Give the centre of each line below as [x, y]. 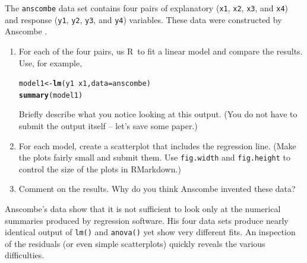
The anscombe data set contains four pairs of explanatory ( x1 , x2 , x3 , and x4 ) [147, 8]
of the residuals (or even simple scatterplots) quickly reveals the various [135, 243]
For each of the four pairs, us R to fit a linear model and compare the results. [161, 51]
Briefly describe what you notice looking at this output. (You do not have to [158, 114]
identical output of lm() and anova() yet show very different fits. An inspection [150, 232]
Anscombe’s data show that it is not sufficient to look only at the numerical [143, 209]
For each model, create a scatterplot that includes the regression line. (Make [157, 145]
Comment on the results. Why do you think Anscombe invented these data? [157, 189]
